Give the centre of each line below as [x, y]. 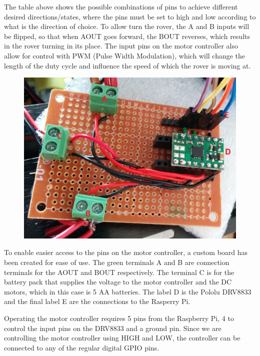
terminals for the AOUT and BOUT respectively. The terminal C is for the [119, 272]
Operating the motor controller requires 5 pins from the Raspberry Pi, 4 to [119, 318]
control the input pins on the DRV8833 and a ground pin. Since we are [113, 328]
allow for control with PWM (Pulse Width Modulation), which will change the [125, 55]
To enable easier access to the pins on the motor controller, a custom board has [126, 252]
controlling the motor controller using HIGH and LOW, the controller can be [122, 338]
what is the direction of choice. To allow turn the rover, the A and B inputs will [127, 26]
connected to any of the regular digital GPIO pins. [82, 347]
